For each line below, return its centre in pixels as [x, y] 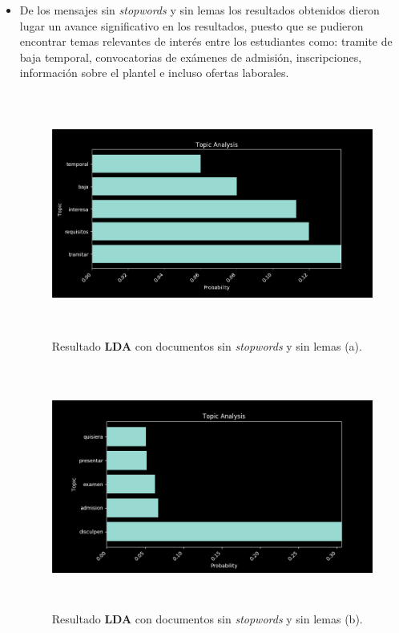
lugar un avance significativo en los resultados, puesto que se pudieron [191, 25]
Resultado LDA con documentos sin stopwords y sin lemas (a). [207, 345]
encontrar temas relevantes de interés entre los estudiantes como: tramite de [206, 41]
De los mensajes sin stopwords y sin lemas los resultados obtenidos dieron [199, 10]
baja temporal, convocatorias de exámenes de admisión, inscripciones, [191, 57]
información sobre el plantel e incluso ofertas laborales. [154, 73]
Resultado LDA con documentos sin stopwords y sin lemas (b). [207, 619]
